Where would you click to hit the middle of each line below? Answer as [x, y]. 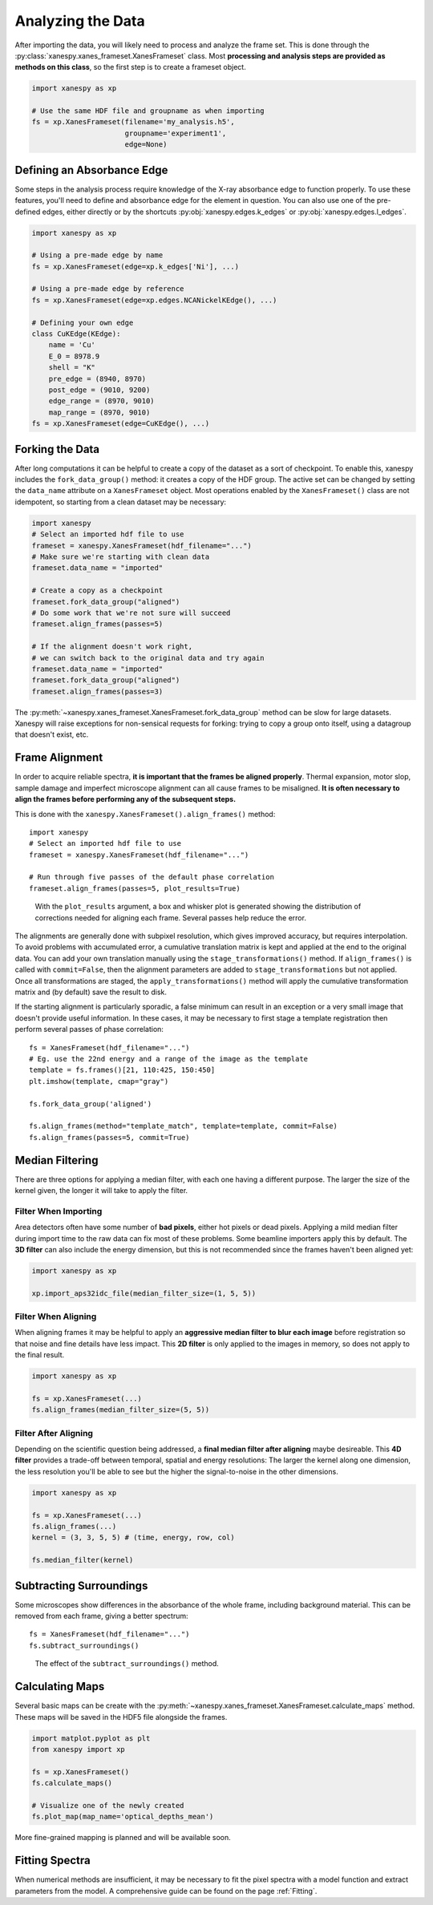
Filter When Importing [59, 1211]
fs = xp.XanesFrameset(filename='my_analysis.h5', [134, 122]
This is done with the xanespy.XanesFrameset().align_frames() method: [145, 814]
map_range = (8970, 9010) [99, 412]
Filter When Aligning [56, 1317]
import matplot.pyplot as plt [91, 1738]
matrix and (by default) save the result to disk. [91, 992]
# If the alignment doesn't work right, [112, 647]
